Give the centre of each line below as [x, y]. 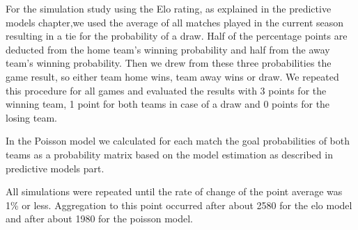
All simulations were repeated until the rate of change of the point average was [174, 191]
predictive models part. [55, 168]
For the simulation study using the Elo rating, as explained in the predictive [169, 8]
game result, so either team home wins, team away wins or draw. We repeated [172, 76]
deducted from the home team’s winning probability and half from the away [168, 49]
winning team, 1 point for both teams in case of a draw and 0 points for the [168, 104]
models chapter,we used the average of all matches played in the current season [175, 22]
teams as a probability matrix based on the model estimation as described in [169, 154]
